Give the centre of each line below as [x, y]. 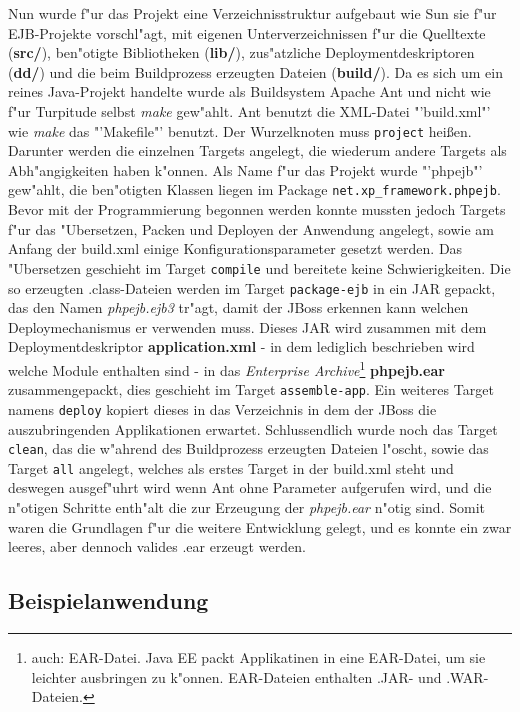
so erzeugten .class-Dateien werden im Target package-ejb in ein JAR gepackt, [252, 287]
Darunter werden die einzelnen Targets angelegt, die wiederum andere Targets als [257, 150]
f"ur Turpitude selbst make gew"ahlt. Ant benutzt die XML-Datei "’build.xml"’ [249, 110]
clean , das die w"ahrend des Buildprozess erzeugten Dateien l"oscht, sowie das [248, 448]
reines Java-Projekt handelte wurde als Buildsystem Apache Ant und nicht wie [249, 91]
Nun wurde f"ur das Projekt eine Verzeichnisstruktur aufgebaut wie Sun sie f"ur [252, 13]
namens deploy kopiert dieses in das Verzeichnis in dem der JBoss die [222, 408]
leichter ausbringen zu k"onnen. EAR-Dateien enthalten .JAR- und [236, 676]
